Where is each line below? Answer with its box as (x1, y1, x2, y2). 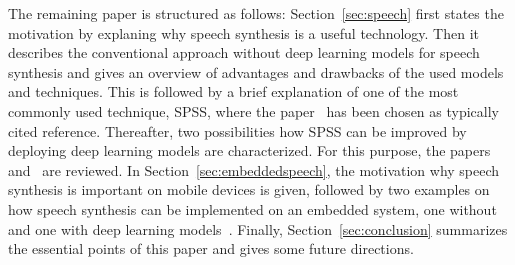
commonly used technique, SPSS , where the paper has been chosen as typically (8, 100, 499, 121)
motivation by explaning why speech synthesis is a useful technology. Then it (8, 22, 480, 43)
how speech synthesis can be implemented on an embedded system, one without (8, 198, 497, 219)
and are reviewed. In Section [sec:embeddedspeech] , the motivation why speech (8, 159, 500, 180)
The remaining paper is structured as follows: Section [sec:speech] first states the (8, 3, 504, 23)
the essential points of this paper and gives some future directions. (8, 238, 414, 259)
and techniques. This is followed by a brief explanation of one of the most (8, 81, 459, 102)
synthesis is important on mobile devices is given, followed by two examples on (8, 179, 490, 200)
